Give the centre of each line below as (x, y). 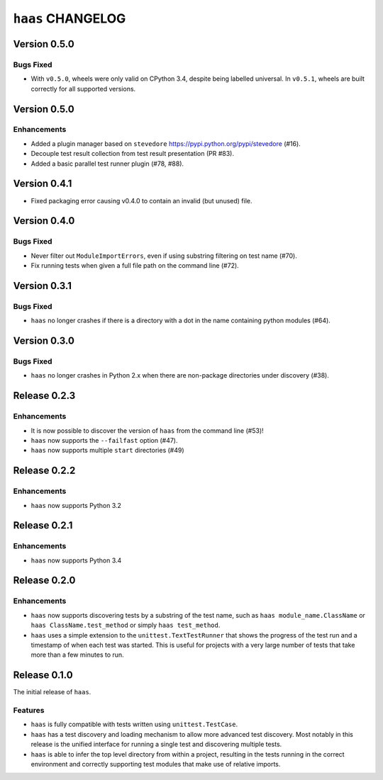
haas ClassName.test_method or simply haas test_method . (126, 625)
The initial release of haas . (52, 692)
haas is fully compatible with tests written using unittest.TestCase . (134, 724)
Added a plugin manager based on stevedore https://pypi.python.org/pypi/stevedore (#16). (166, 143)
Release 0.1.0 (43, 676)
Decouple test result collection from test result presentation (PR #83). (132, 154)
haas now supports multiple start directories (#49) (107, 451)
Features (29, 711)
